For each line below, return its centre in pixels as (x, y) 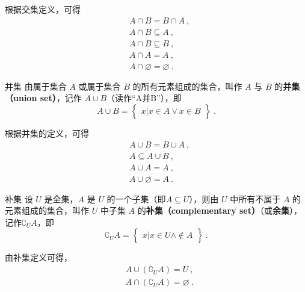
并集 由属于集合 (36, 86)
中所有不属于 (255, 198)
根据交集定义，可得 (43, 9)
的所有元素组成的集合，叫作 (187, 86)
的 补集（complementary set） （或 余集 (213, 210)
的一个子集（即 (136, 198)
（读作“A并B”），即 (144, 98)
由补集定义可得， (39, 257)
